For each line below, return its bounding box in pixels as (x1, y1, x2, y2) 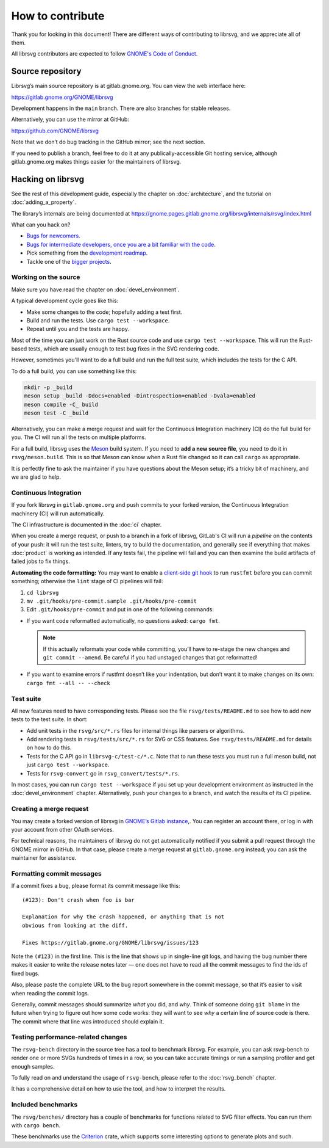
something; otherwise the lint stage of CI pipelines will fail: (11, 578, 163, 585)
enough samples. (11, 1063, 55, 1070)
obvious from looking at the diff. (22, 922, 129, 929)
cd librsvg (26, 589, 59, 596)
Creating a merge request (11, 805, 89, 813)
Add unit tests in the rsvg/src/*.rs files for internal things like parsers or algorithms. (26, 727, 245, 734)
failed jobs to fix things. (11, 558, 70, 565)
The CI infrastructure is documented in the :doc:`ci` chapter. (11, 521, 162, 528)
